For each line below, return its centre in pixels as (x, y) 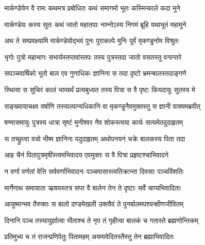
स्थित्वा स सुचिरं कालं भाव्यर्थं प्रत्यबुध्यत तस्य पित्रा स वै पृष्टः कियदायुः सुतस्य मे (100, 89)
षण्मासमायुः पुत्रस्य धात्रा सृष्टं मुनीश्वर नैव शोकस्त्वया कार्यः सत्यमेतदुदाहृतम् (94, 122)
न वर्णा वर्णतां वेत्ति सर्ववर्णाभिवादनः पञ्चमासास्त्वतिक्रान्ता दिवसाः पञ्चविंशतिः (94, 171)
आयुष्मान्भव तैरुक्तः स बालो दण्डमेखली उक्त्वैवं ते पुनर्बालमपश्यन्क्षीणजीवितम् (94, 204)
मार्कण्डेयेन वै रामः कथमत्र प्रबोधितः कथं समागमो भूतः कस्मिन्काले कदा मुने (92, 8)
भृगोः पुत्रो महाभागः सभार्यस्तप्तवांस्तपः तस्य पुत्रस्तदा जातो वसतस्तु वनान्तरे (93, 57)
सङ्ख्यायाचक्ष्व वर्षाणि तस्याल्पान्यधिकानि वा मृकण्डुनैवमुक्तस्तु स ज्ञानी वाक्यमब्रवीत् (102, 106)
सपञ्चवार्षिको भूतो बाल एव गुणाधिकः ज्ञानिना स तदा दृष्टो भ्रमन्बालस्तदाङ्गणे (95, 73)
